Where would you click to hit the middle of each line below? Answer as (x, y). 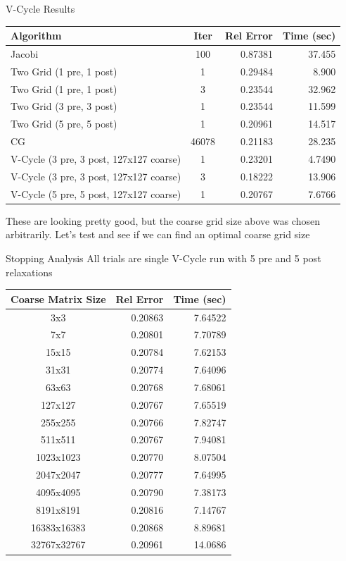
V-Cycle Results (40, 8)
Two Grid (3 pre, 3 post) (64, 106)
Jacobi (25, 53)
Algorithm (36, 36)
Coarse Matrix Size (58, 298)
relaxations (29, 272)
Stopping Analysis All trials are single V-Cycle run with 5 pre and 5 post (164, 258)
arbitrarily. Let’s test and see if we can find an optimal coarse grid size (158, 234)
